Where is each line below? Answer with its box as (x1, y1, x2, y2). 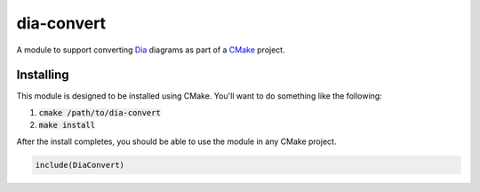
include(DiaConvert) (35, 160, 124, 170)
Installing (16, 68, 70, 83)
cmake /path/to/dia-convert (38, 108, 162, 117)
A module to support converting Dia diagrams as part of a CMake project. (16, 44, 285, 55)
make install (38, 120, 96, 131)
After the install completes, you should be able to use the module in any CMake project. (16, 136, 337, 147)
